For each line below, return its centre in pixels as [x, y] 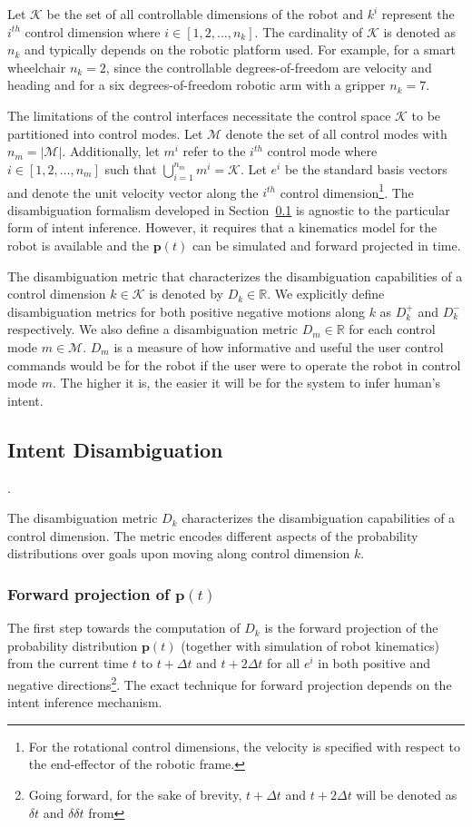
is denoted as [419, 31]
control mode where [322, 151]
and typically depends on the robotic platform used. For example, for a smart [240, 49]
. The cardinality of [309, 31]
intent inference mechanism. [85, 702]
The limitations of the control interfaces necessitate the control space [199, 115]
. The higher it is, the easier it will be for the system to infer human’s [247, 383]
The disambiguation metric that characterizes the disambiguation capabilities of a [235, 276]
